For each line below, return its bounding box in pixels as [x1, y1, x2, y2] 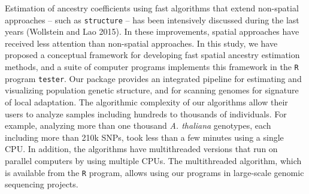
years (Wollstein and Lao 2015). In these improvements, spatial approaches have [5, 25, 299, 38]
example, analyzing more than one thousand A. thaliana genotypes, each [5, 119, 271, 132]
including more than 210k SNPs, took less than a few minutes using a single [5, 131, 284, 143]
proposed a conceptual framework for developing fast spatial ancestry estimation [5, 48, 300, 61]
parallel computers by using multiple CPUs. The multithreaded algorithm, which [5, 154, 302, 166]
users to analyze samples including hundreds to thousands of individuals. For [5, 107, 287, 120]
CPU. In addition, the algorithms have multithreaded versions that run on [5, 143, 278, 155]
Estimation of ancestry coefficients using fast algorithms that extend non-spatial [5, 2, 299, 14]
